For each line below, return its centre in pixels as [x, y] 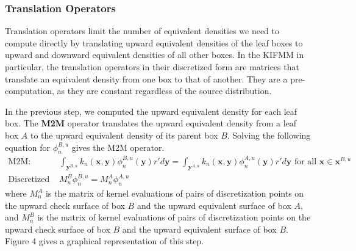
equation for [27, 147]
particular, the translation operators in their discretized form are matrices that [152, 67]
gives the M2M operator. [118, 147]
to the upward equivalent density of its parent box [124, 135]
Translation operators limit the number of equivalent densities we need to [142, 31]
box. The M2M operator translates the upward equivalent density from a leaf [151, 123]
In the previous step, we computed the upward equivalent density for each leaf [151, 111]
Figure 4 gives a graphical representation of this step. [105, 241]
